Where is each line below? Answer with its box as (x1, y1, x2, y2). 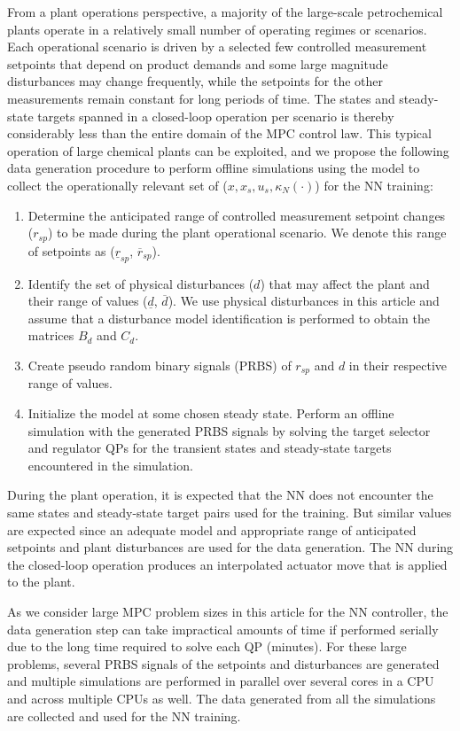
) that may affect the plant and (260, 274, 430, 292)
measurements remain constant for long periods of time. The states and (7, 89, 395, 107)
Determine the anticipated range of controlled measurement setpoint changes (27, 206, 446, 224)
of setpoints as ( (27, 241, 115, 260)
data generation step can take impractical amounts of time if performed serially (7, 619, 439, 638)
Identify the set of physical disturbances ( (27, 274, 254, 292)
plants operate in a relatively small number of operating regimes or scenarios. (7, 19, 427, 38)
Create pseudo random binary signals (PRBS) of (27, 355, 292, 374)
